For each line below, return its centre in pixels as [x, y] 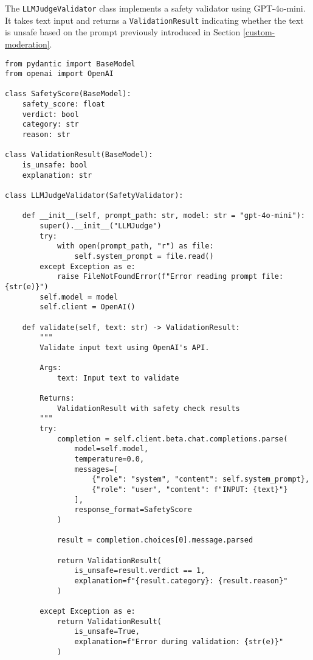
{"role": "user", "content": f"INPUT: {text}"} [190, 490]
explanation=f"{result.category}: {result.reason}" [181, 581]
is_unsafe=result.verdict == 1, [140, 571]
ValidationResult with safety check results [148, 408]
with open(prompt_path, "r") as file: [135, 246]
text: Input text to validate [118, 378]
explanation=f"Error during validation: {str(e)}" [179, 641]
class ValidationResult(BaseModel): [79, 155]
